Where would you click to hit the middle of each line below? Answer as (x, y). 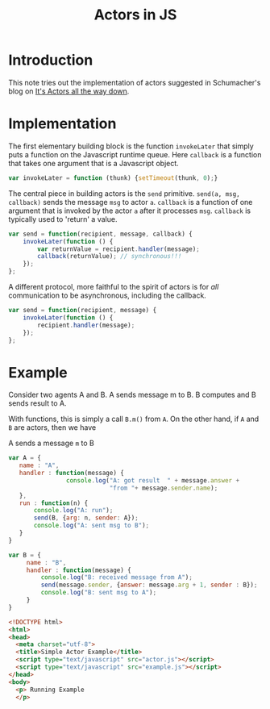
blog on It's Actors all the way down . (69, 91)
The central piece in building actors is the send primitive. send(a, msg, (124, 193)
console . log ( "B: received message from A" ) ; (117, 578)
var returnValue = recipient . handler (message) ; (118, 249)
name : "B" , (46, 562)
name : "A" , (39, 465)
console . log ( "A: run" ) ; (73, 511)
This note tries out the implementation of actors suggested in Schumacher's (135, 82)
